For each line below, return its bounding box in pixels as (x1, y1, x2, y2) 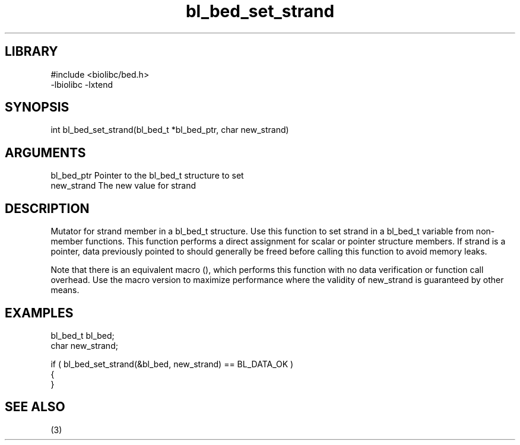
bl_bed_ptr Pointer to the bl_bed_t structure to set (50, 170, 244, 181)
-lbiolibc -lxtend (50, 79, 113, 90)
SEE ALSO (5, 399, 65, 415)
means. (50, 285, 80, 295)
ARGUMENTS (5, 145, 86, 160)
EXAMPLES (5, 305, 74, 320)
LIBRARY (5, 44, 58, 59)
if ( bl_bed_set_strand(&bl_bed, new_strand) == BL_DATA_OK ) (50, 358, 294, 369)
